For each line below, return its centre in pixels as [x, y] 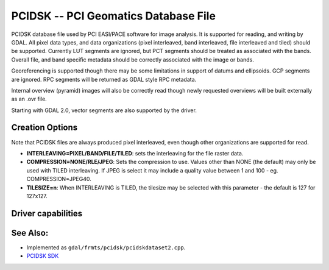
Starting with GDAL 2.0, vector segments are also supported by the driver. [104, 110]
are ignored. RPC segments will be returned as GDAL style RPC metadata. [104, 79]
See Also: [30, 233]
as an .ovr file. [29, 99]
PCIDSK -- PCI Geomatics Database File [114, 16]
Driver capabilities [47, 213]
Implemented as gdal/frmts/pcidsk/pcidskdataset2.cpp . [106, 247]
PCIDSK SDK [43, 256]
